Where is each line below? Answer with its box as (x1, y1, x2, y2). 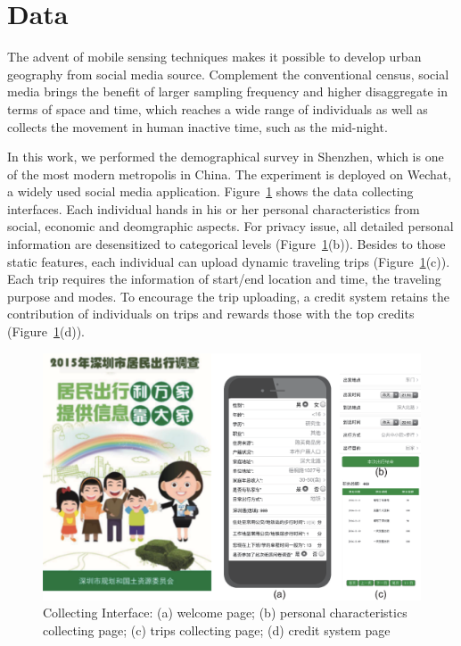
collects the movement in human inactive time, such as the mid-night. (7, 117, 388, 136)
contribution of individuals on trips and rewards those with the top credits (7, 304, 415, 323)
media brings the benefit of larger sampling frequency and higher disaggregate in (7, 82, 449, 101)
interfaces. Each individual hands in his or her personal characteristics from (7, 199, 420, 218)
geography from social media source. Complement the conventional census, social (7, 64, 449, 83)
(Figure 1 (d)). (7, 322, 85, 341)
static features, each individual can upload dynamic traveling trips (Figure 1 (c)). (7, 252, 450, 270)
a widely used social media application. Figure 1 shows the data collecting (7, 182, 414, 201)
